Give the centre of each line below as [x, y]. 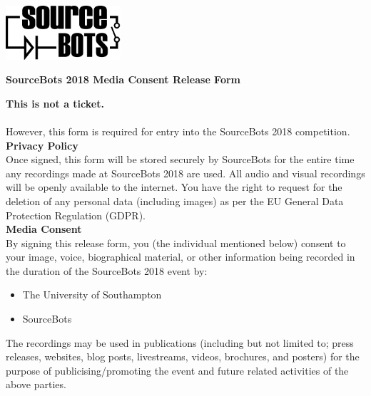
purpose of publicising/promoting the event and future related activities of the [177, 370]
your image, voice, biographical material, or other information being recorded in [181, 257]
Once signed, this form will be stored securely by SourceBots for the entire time [180, 159]
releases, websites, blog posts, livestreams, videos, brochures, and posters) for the [183, 356]
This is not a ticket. [55, 103]
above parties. [36, 384]
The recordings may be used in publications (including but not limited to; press [180, 342]
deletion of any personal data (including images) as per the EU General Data [175, 200]
